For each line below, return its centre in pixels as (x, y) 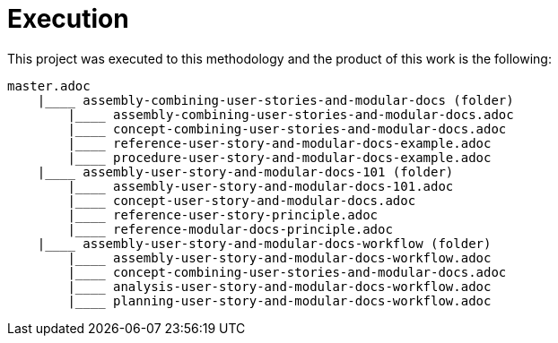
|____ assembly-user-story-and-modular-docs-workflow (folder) (264, 243)
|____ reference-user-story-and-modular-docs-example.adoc (279, 143)
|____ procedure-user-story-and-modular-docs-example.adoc (279, 157)
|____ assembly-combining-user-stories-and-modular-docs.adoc (291, 114)
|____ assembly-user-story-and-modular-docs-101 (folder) (245, 171)
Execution (68, 19)
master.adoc (49, 86)
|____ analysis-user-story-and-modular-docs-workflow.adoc (279, 286)
